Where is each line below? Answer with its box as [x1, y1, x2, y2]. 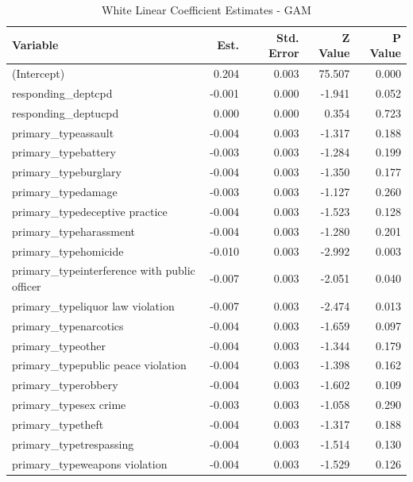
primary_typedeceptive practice [12, 202, 168, 219]
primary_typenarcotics [12, 317, 124, 334]
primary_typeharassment [12, 222, 136, 239]
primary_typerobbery [12, 376, 118, 393]
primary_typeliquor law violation [12, 297, 175, 314]
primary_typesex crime [12, 396, 126, 413]
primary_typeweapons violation [12, 455, 168, 472]
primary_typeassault [12, 124, 114, 141]
